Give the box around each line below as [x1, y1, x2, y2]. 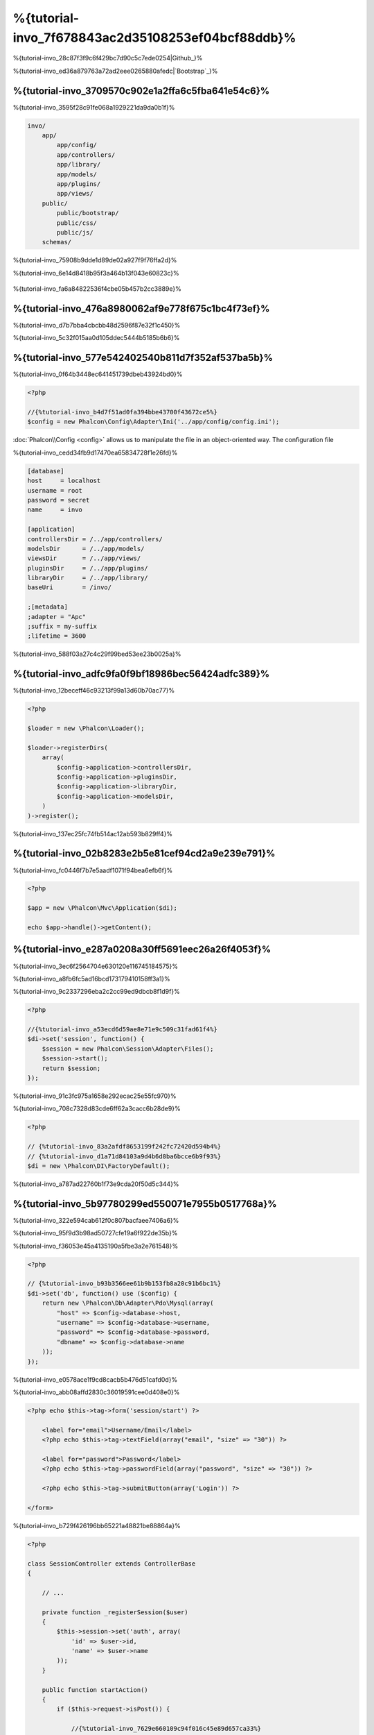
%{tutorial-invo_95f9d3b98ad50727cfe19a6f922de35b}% [12, 1229, 178, 1237]
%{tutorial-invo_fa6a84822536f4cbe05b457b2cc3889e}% [12, 285, 181, 293]
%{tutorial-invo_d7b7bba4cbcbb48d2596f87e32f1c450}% [12, 321, 181, 329]
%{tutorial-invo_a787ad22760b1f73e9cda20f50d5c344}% [12, 1180, 179, 1188]
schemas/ [42, 238, 72, 246]
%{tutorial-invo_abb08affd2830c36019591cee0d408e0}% [12, 1388, 180, 1396]
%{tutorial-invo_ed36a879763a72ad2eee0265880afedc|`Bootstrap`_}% [12, 67, 218, 75]
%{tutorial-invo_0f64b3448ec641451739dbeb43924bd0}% [12, 370, 183, 378]
